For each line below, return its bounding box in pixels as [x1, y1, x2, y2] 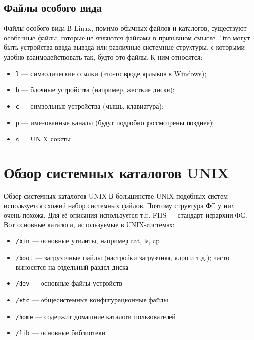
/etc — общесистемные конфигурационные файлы [15, 294, 168, 304]
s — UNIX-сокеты [15, 134, 71, 144]
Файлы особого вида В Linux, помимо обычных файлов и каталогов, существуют [4, 23, 247, 33]
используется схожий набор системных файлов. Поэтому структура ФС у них [4, 200, 234, 210]
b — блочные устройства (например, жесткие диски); [15, 84, 175, 95]
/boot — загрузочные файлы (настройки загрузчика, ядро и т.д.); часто [15, 252, 230, 262]
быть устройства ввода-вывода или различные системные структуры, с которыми [4, 42, 245, 52]
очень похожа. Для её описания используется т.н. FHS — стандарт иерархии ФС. [4, 210, 247, 220]
